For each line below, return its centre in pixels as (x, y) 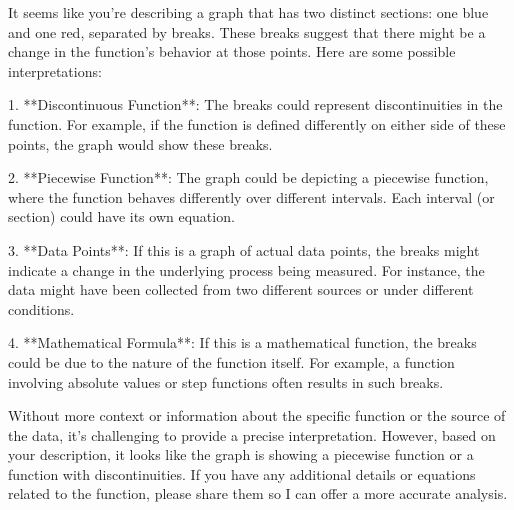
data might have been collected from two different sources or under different (241, 289)
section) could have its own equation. (121, 216)
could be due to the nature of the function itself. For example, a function (231, 361)
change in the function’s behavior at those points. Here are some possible (232, 51)
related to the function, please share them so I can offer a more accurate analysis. (258, 493)
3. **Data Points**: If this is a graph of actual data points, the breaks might (244, 249)
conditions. (41, 308)
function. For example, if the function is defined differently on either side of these (257, 123)
